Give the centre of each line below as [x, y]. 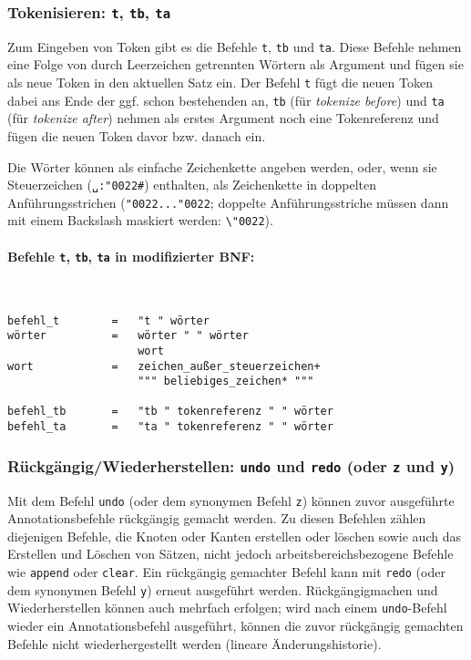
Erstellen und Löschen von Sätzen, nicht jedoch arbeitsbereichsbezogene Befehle [230, 554]
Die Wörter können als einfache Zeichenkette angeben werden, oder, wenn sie [222, 166]
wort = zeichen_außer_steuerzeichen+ [164, 366]
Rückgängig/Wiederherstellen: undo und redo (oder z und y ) [231, 465]
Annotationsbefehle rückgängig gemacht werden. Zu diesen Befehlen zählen [217, 518]
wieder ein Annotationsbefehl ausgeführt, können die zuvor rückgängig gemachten [235, 625]
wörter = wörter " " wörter [128, 336]
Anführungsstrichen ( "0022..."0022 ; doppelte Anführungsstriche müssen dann [228, 202]
